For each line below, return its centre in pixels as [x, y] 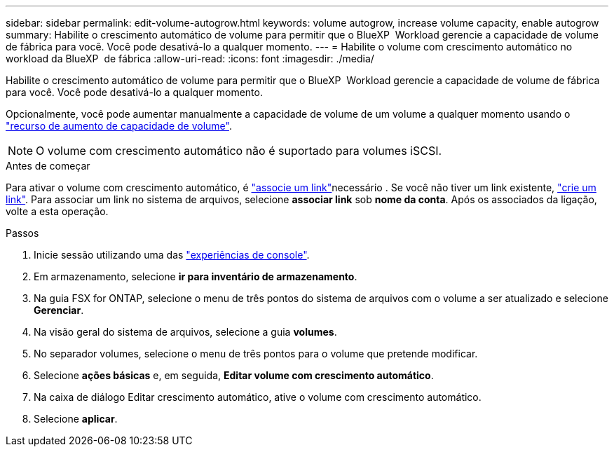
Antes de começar [48, 166]
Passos [22, 233]
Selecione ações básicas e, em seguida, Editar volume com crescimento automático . [234, 375]
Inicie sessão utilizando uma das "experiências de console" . [172, 255]
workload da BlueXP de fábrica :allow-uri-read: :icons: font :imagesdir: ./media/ [190, 59]
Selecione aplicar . [76, 419]
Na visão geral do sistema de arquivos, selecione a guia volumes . [185, 332]
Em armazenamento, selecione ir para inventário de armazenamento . [196, 276]
